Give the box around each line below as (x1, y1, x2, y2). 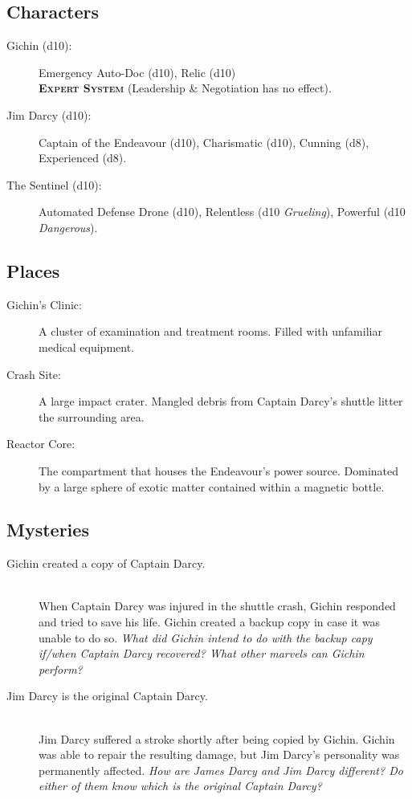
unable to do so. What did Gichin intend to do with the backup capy (39, 629, 373, 646)
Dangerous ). (39, 218, 98, 235)
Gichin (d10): (6, 37, 72, 54)
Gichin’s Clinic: (6, 296, 82, 312)
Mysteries (6, 517, 89, 542)
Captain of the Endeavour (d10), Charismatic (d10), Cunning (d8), (39, 133, 369, 150)
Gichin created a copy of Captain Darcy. (6, 555, 206, 572)
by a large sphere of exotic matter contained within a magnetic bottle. (39, 478, 385, 495)
